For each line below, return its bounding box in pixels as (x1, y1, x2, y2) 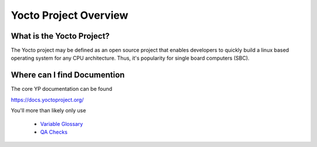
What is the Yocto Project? (11, 31, 110, 41)
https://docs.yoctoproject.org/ (11, 96, 84, 103)
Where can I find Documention (11, 70, 125, 80)
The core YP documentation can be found (11, 86, 113, 93)
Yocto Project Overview (11, 9, 129, 22)
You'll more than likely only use (11, 107, 86, 114)
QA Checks (40, 128, 68, 135)
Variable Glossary (40, 120, 83, 127)
